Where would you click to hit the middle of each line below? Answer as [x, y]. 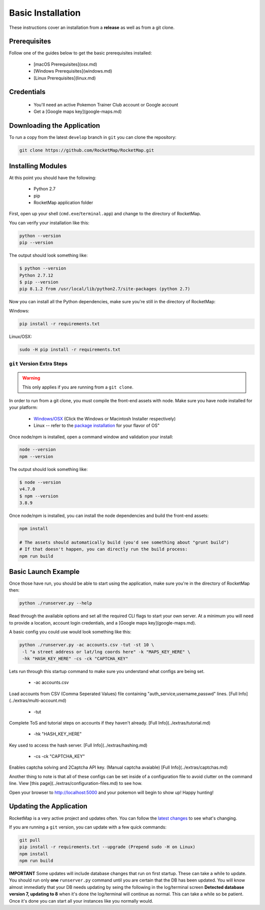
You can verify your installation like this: [49, 223]
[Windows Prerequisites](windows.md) [73, 71]
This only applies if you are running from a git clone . [78, 387]
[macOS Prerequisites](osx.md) [66, 64]
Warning [31, 378]
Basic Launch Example [44, 572]
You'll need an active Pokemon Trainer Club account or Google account [106, 105]
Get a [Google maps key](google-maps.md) [78, 112]
